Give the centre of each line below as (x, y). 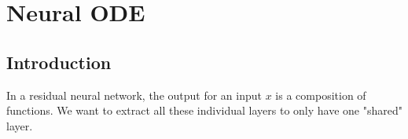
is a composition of (321, 95)
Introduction (59, 62)
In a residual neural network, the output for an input (134, 95)
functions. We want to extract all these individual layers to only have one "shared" (205, 110)
